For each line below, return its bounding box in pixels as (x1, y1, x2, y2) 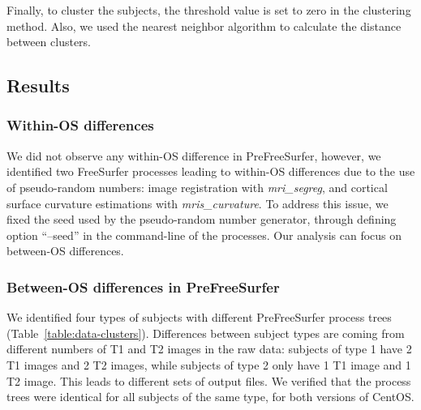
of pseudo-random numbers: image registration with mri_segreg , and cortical (6, 178, 388, 195)
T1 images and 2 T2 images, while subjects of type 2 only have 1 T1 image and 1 (6, 356, 411, 373)
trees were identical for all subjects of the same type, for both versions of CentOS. (6, 388, 415, 405)
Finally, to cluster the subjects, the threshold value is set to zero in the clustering (6, 2, 411, 18)
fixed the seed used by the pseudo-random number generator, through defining (6, 211, 397, 228)
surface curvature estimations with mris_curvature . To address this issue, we (6, 194, 389, 211)
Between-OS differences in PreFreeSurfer (6, 276, 280, 297)
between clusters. (6, 33, 92, 50)
